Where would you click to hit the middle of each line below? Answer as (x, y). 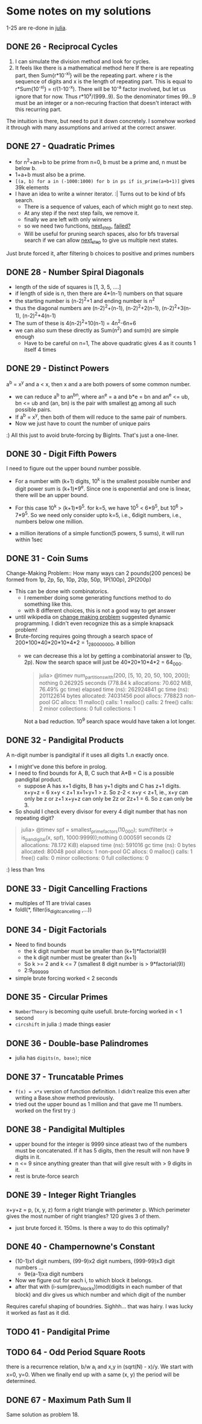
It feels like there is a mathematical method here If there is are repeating (104, 68)
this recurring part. (38, 109)
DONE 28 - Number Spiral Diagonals (75, 272)
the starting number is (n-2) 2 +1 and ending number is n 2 (85, 300)
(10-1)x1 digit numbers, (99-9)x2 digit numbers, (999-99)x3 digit (95, 1261)
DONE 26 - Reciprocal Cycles (62, 47)
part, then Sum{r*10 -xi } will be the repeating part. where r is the (94, 75)
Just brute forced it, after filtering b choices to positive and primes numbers (100, 253)
